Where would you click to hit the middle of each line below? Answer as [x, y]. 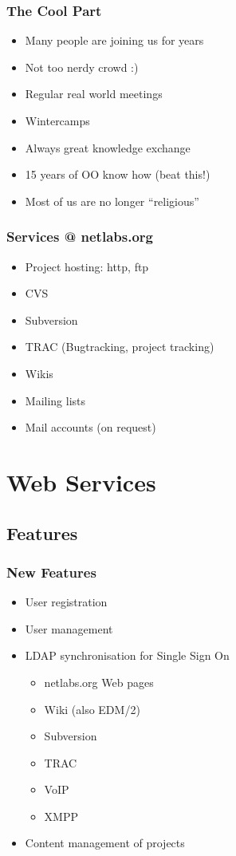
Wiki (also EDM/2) [92, 709]
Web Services [81, 481]
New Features [51, 572]
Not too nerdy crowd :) [82, 67]
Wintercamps [57, 120]
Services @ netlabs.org [80, 237]
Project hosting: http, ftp [87, 266]
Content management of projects [105, 843]
